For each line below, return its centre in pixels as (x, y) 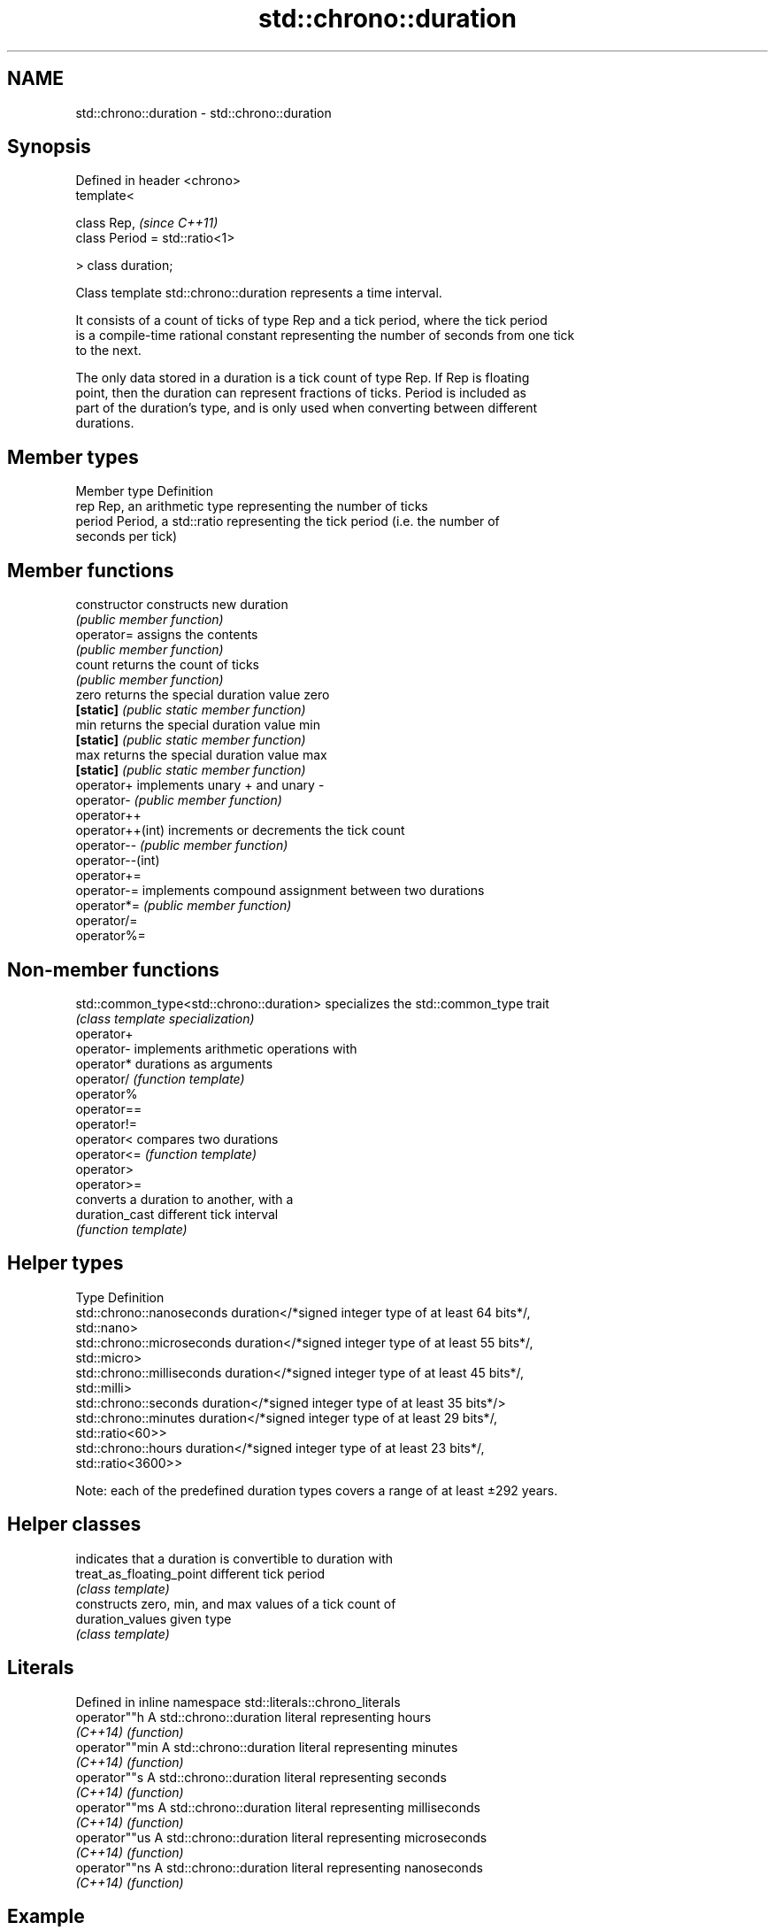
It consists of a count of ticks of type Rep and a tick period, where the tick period (311, 320)
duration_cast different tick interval (177, 1214)
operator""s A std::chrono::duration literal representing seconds (261, 1777)
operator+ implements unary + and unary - (200, 785)
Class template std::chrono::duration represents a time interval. (259, 293)
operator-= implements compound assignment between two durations (280, 891)
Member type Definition (144, 491)
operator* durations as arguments (174, 1063)
